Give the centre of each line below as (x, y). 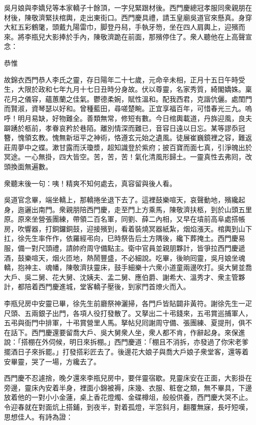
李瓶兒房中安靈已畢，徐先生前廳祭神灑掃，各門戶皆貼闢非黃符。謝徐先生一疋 (128, 303)
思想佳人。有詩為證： (38, 416)
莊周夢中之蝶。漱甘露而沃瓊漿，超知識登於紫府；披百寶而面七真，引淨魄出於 (128, 147)
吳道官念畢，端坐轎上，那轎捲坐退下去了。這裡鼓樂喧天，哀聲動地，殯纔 (121, 200)
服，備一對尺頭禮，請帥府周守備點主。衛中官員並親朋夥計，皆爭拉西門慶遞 (125, 248)
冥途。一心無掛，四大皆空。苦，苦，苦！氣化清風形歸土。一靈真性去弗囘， (125, 157)
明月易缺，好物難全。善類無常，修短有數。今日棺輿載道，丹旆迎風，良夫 (135, 118)
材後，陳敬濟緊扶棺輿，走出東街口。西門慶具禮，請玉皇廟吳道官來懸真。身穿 (128, 17)
